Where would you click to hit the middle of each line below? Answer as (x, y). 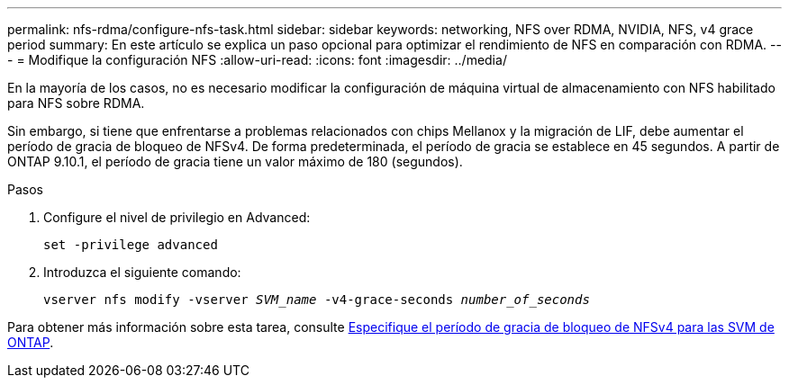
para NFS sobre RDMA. (76, 103)
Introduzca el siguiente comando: (142, 272)
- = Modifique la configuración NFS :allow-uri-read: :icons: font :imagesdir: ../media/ (257, 60)
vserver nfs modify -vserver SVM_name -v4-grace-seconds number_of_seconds (317, 300)
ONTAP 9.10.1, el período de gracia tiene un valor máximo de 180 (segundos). (235, 161)
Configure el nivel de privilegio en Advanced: (177, 217)
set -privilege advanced (131, 245)
